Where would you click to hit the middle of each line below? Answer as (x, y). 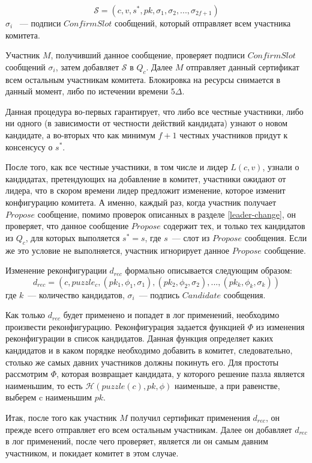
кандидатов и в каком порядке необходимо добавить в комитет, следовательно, (149, 350)
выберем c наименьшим (49, 397)
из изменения (280, 326)
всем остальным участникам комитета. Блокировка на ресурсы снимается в (143, 79)
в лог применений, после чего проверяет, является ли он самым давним (137, 441)
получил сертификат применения (190, 418)
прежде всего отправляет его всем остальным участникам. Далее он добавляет (149, 429)
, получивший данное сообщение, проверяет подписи (148, 55)
